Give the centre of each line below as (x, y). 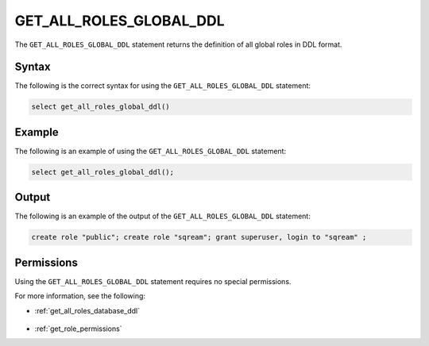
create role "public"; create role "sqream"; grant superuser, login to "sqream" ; (199, 237)
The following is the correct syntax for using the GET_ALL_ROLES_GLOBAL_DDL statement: (163, 86)
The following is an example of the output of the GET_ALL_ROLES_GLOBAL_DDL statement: (163, 216)
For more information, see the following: (80, 296)
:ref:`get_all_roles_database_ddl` (87, 310)
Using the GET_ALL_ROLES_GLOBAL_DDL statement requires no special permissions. (153, 281)
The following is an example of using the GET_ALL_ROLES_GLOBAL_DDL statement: (150, 151)
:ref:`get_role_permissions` (78, 329)
